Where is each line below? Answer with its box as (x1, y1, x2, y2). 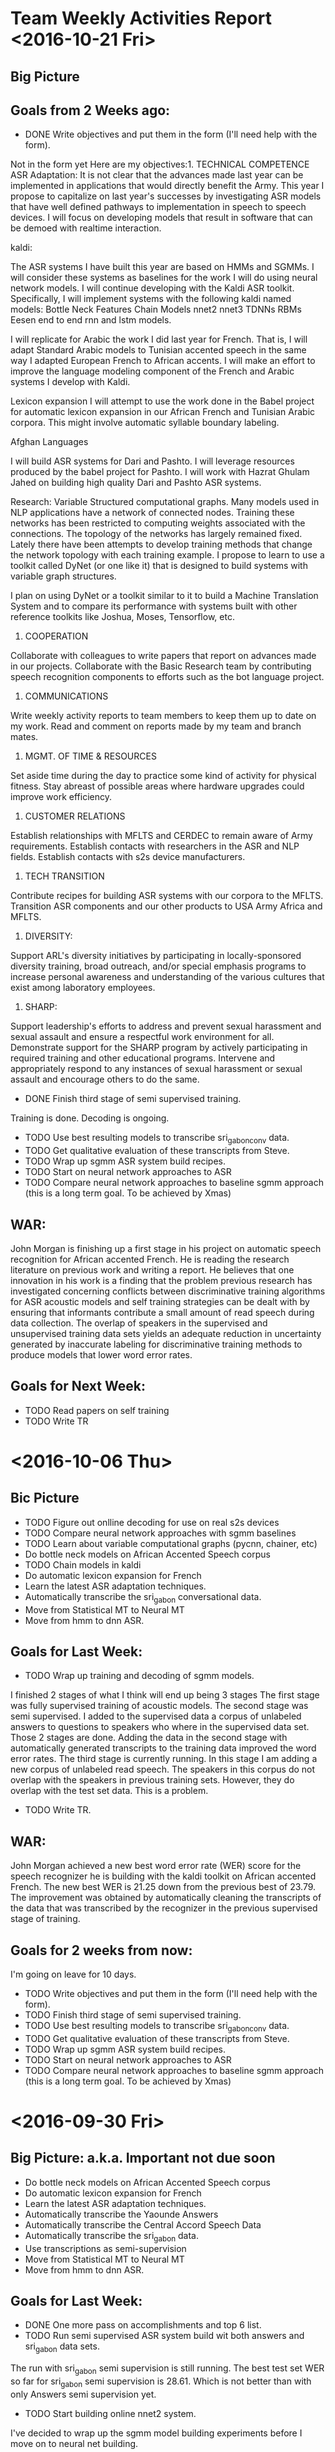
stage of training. (10, 1913, 81, 1925)
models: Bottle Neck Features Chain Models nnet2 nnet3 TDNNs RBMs (10, 303, 302, 316)
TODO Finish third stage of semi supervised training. (24, 2009, 242, 2021)
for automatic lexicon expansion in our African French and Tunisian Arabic (10, 406, 316, 418)
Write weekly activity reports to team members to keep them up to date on (10, 710, 317, 722)
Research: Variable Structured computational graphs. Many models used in (10, 496, 320, 508)
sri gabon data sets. (24, 2340, 100, 2355)
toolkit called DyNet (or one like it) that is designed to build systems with (10, 560, 308, 572)
